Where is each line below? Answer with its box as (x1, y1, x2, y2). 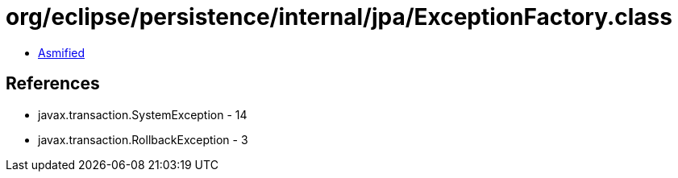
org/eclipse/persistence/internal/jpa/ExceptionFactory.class (6, 3, 672, 31)
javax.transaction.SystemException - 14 (38, 107, 247, 122)
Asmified (38, 45, 85, 60)
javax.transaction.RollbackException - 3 (38, 132, 248, 147)
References (6, 73, 100, 94)
